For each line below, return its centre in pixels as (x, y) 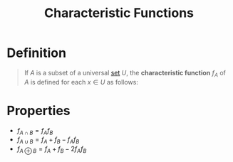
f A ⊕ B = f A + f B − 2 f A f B (52, 150)
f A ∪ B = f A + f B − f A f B (48, 140)
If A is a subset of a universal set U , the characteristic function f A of (125, 74)
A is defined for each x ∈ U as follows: (81, 82)
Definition (37, 53)
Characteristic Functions (119, 13)
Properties (38, 110)
